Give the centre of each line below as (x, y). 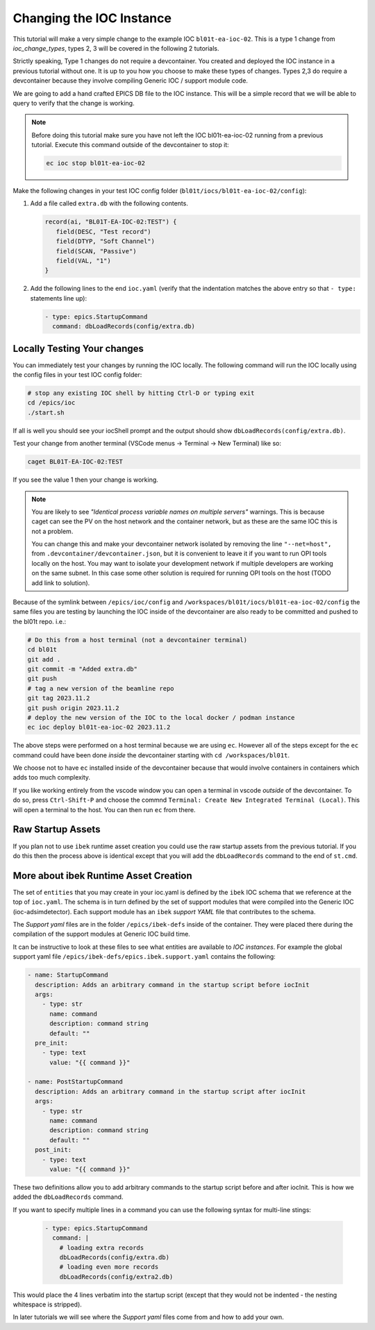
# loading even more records (109, 1267)
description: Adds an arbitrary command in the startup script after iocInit (170, 1091)
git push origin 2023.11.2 (73, 708)
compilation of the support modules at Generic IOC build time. (101, 934)
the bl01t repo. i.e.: (39, 621)
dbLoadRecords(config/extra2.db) (116, 1277)
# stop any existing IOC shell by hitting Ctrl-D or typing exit (141, 393)
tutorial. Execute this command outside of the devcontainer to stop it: (130, 145)
